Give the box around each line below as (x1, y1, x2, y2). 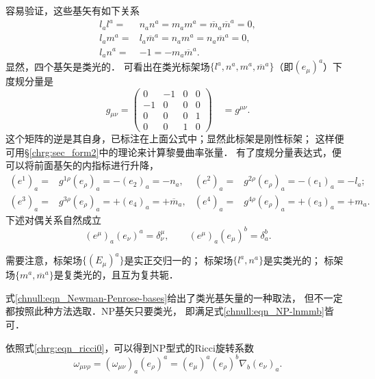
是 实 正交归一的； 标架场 (124, 252, 233, 267)
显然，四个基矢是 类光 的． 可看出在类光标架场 (5, 59, 210, 73)
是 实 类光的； (263, 252, 321, 267)
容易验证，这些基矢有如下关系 (5, 3, 140, 17)
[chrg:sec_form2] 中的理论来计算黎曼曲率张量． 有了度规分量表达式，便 (29, 144, 342, 159)
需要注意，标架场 (5, 252, 82, 267)
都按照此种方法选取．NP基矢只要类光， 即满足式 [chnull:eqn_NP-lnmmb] (5, 304, 324, 318)
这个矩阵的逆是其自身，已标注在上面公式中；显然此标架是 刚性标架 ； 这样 (5, 131, 335, 146)
